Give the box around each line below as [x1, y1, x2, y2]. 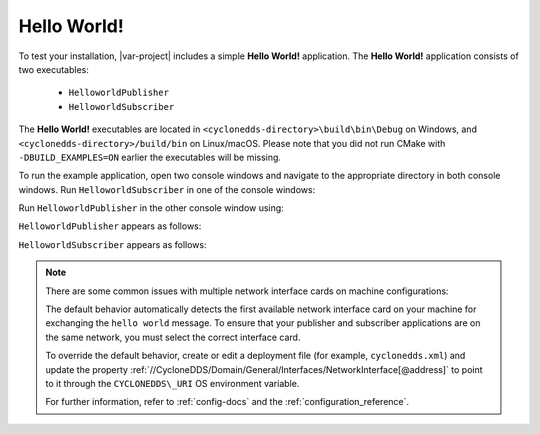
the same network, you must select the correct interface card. [45, 331, 301, 343]
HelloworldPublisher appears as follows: [18, 220, 202, 232]
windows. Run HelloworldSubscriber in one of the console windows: [18, 183, 316, 195]
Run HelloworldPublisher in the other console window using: [18, 202, 284, 214]
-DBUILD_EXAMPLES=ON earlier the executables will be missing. [18, 151, 282, 163]
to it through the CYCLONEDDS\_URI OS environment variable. [45, 377, 300, 389]
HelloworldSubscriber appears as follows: [18, 238, 207, 250]
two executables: [18, 63, 89, 75]
